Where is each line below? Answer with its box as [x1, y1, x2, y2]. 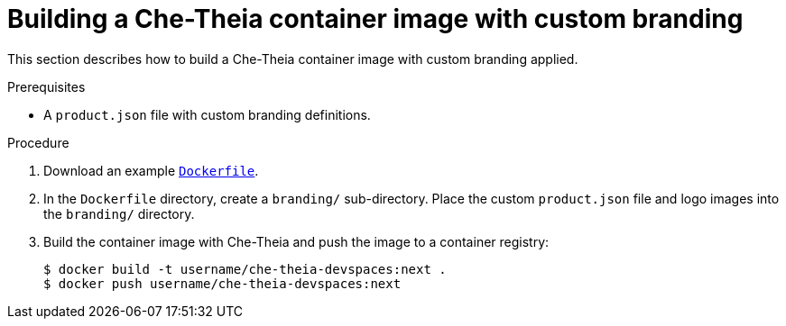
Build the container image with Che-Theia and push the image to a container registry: [43, 233, 550, 249]
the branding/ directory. [43, 205, 195, 222]
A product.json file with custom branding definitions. [43, 106, 371, 122]
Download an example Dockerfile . [43, 162, 259, 178]
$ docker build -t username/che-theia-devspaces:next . [43, 261, 447, 276]
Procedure [7, 134, 69, 150]
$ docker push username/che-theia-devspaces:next [43, 276, 402, 291]
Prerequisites [7, 78, 86, 95]
